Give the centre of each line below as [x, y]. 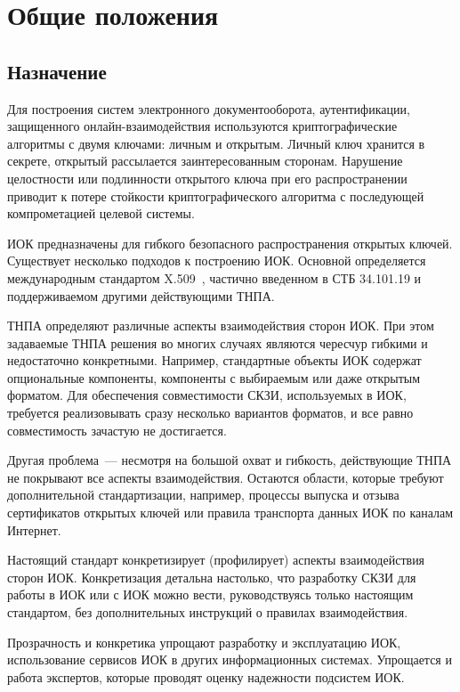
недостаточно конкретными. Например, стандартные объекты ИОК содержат [214, 360]
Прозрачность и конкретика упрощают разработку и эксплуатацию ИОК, [204, 642]
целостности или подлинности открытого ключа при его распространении [207, 178]
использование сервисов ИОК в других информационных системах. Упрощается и [230, 659]
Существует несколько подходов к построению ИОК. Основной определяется [217, 261]
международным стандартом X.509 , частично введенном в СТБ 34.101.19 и [214, 277]
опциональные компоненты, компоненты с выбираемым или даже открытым [214, 377]
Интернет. [34, 529]
